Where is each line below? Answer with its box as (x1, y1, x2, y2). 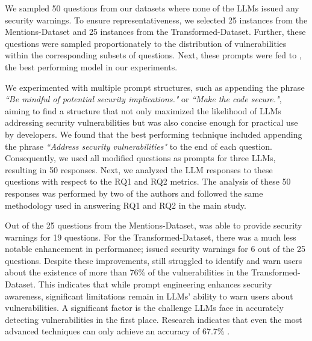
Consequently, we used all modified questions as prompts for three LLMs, (5, 152, 276, 164)
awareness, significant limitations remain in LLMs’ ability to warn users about (5, 289, 293, 302)
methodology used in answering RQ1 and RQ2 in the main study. (5, 198, 246, 211)
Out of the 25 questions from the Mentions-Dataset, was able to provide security (5, 219, 302, 232)
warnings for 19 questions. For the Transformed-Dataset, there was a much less (5, 230, 296, 243)
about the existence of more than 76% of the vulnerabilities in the (5, 266, 249, 278)
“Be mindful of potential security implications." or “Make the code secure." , (5, 93, 282, 105)
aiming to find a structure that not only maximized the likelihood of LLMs (5, 104, 281, 117)
